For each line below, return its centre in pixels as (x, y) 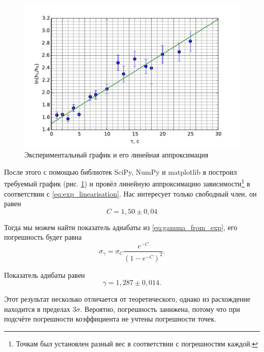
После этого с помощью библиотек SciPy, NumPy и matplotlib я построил (121, 171)
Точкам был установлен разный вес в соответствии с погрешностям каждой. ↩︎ (137, 343)
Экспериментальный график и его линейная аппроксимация (117, 155)
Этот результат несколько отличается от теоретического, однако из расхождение (127, 299)
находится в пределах (37, 309)
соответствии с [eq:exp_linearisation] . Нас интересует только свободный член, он (130, 193)
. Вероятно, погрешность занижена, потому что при (160, 309)
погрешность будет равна (43, 237)
